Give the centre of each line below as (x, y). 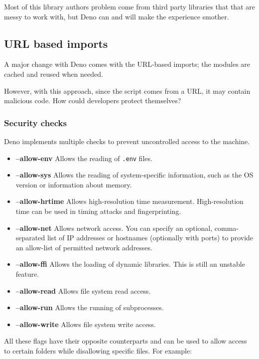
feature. (27, 273)
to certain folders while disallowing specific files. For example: (98, 350)
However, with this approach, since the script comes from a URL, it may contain (127, 90)
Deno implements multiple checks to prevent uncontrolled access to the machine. (127, 141)
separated (30, 238)
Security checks (35, 122)
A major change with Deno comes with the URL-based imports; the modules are (127, 64)
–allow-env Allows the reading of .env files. (84, 158)
